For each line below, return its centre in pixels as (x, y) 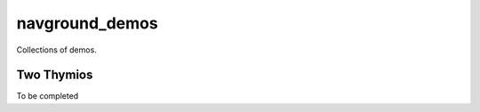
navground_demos (88, 23)
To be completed (48, 96)
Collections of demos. (56, 50)
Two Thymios (55, 75)
